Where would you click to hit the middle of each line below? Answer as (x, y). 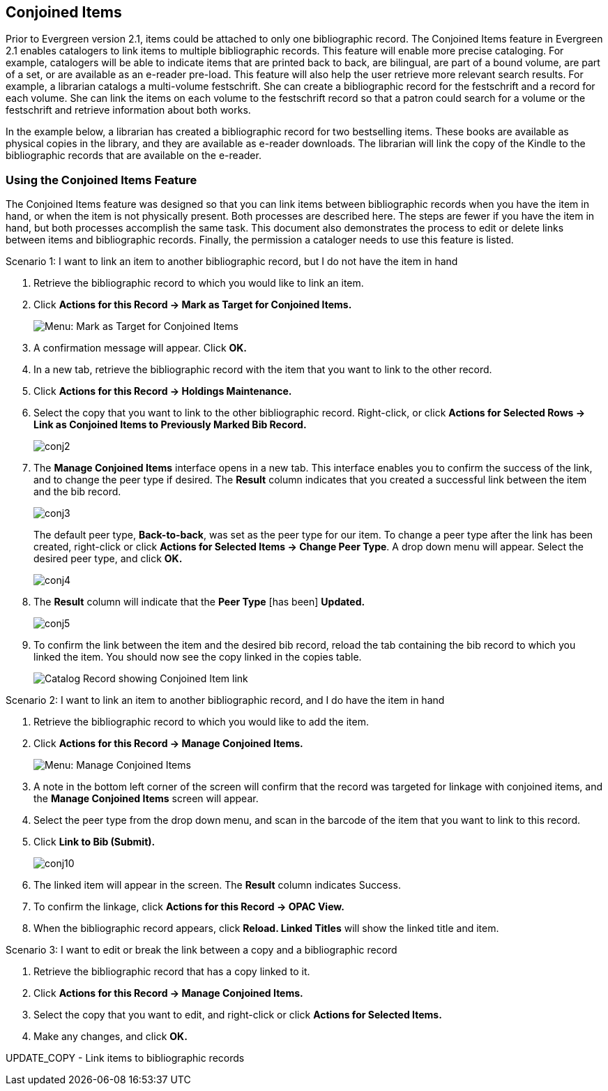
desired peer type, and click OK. (108, 559)
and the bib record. (77, 492)
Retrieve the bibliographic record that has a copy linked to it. (172, 972)
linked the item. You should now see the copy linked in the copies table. (198, 657)
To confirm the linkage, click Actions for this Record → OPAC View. (189, 907)
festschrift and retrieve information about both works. (128, 110)
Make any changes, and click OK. (111, 1037)
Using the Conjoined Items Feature (101, 180)
